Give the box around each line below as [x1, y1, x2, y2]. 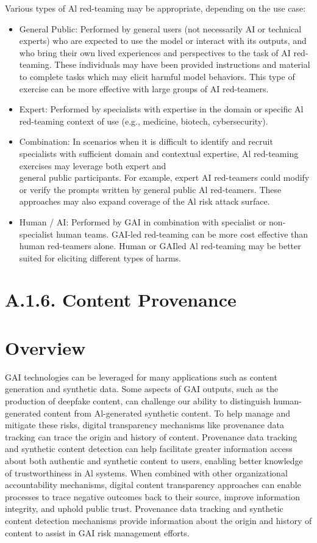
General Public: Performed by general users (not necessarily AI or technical [19, 22, 302, 35]
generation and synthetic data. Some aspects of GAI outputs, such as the [5, 382, 279, 395]
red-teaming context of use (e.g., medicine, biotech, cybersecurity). [19, 114, 268, 127]
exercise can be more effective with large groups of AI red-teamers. [19, 82, 269, 95]
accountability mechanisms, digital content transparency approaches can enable [5, 478, 301, 491]
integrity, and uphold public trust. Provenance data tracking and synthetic [5, 502, 283, 515]
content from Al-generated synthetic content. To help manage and [43, 406, 291, 419]
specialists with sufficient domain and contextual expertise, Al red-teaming [19, 147, 299, 159]
